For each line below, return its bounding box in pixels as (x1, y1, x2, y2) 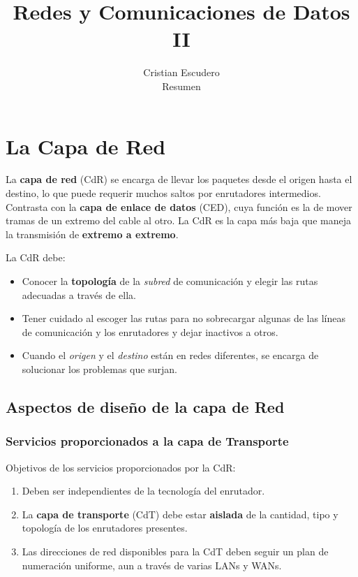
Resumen (162, 78, 201, 93)
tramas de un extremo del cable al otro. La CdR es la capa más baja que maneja (6, 213, 351, 228)
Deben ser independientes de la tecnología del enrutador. (22, 483, 265, 498)
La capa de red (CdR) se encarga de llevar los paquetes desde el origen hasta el (6, 172, 352, 187)
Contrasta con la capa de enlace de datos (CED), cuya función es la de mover (6, 199, 352, 214)
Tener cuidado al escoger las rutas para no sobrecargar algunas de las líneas (22, 311, 345, 326)
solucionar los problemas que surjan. (22, 361, 177, 376)
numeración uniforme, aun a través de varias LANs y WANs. (22, 557, 282, 572)
